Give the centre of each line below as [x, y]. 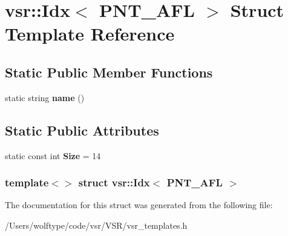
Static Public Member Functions [109, 72]
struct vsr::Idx [114, 182]
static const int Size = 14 [53, 155]
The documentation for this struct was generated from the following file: [139, 205]
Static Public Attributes [82, 130]
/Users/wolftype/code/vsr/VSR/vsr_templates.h [96, 225]
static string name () [45, 97]
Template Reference [90, 34]
